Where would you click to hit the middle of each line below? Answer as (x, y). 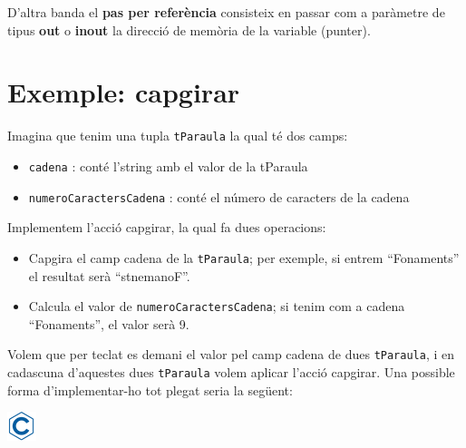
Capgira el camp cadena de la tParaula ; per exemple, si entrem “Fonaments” (244, 257)
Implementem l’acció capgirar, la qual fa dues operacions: (167, 227)
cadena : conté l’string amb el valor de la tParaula (168, 166)
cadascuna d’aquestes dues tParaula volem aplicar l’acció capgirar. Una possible (231, 372)
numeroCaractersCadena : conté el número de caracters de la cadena (219, 196)
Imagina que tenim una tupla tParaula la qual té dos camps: (178, 136)
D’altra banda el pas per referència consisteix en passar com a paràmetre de (226, 12)
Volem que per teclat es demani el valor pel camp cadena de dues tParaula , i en (231, 354)
